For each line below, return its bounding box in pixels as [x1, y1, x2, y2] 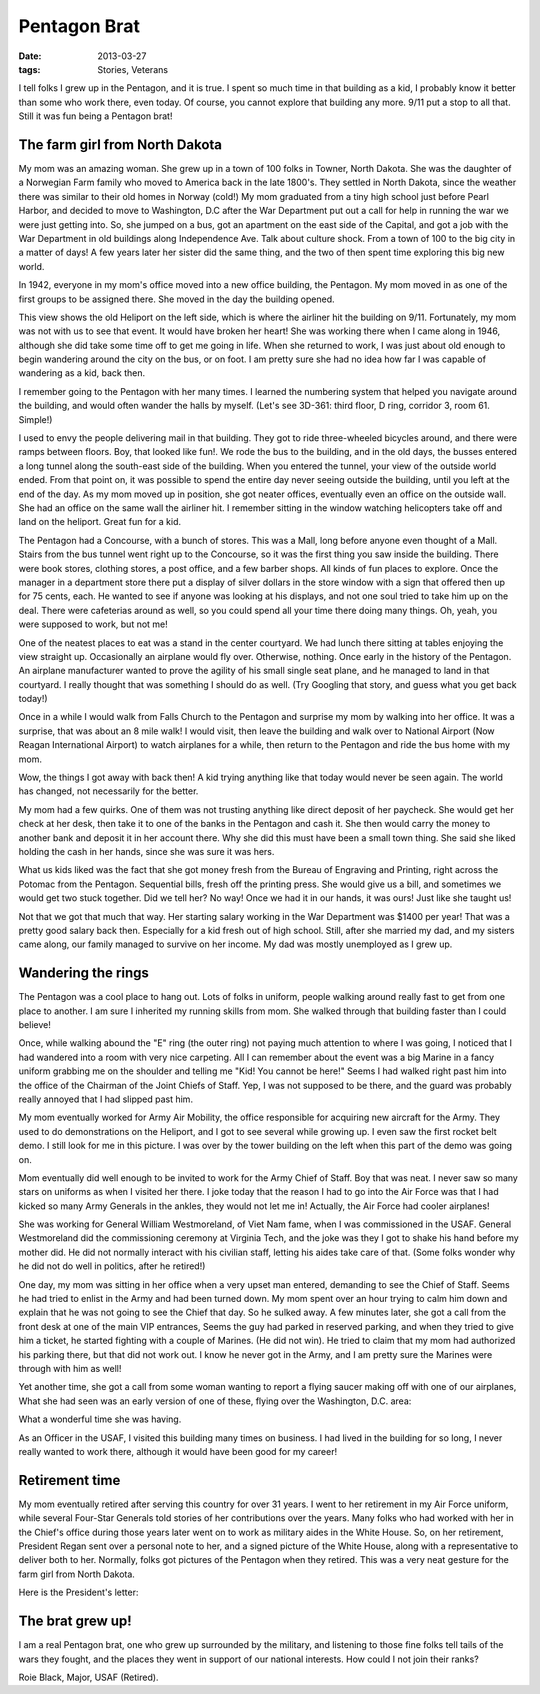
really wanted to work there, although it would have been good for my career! [18, 1445, 338, 1457]
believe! [18, 1019, 52, 1031]
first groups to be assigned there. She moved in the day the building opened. [18, 293, 335, 305]
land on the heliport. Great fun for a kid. [18, 516, 182, 528]
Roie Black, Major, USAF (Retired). [18, 1671, 159, 1683]
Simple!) [18, 413, 53, 425]
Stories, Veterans [97, 63, 169, 75]
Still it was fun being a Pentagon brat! [18, 110, 173, 122]
